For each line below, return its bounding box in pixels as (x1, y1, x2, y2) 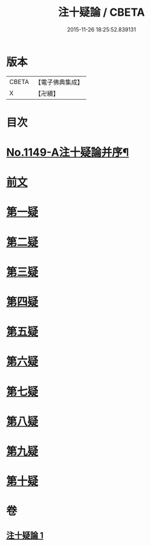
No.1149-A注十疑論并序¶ (6, 146, 129, 159)
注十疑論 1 (6, 530, 44, 541)
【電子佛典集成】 (34, 78, 83, 86)
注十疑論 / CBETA (58, 5, 145, 19)
